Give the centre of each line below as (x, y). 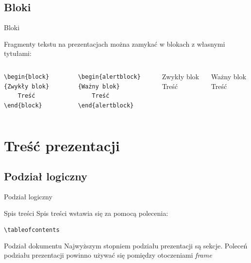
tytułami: (18, 53)
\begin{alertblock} (109, 77)
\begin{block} (27, 77)
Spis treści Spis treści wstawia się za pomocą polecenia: (86, 213)
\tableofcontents (32, 230)
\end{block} (23, 105)
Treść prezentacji (62, 145)
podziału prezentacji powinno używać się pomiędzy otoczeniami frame (108, 255)
